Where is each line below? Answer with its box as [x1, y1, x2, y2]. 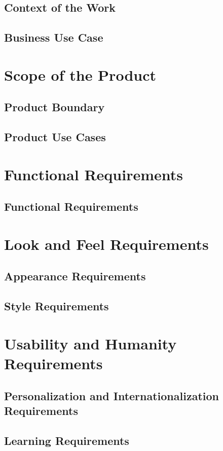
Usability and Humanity [4, 333, 177, 353]
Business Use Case [4, 29, 103, 45]
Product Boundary [4, 99, 105, 115]
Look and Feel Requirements [4, 233, 209, 254]
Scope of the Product [4, 64, 156, 85]
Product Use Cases [4, 129, 106, 145]
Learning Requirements [4, 432, 129, 448]
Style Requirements [4, 298, 109, 314]
